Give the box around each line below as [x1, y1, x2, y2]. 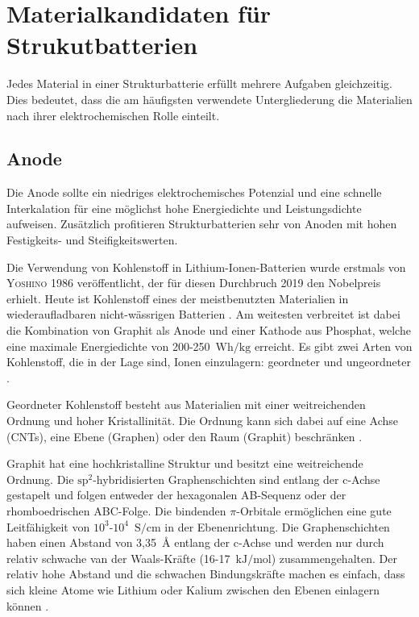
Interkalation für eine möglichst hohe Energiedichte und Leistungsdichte [6, 199, 362, 216]
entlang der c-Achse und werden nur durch [174, 534, 384, 551]
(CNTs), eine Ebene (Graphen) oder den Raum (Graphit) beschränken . [6, 427, 363, 444]
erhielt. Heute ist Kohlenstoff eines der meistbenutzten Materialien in [6, 290, 349, 306]
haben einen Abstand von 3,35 [6, 534, 156, 551]
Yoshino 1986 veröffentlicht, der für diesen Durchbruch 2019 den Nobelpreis [6, 274, 381, 291]
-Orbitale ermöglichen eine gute [236, 502, 392, 519]
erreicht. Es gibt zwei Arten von [254, 337, 413, 354]
